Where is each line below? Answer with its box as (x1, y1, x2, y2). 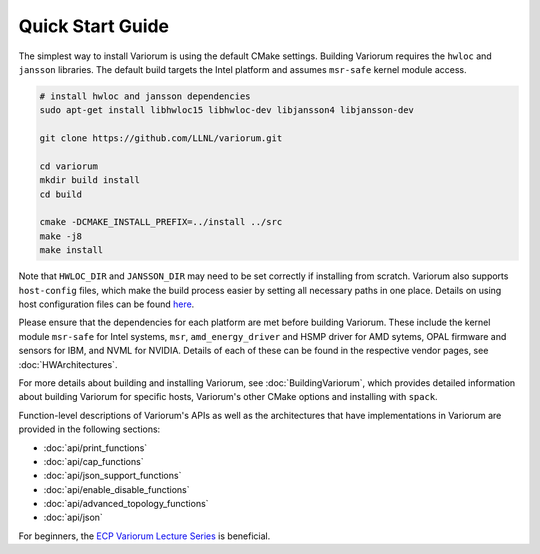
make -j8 (39, 230, 83, 242)
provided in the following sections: (18, 423, 161, 435)
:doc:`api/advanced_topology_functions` (43, 498, 209, 510)
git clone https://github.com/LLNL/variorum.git (39, 133, 283, 144)
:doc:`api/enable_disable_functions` (43, 483, 190, 495)
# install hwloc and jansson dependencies (39, 90, 251, 102)
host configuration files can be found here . (18, 298, 195, 310)
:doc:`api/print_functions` (43, 441, 148, 454)
